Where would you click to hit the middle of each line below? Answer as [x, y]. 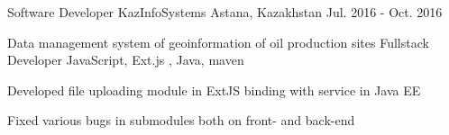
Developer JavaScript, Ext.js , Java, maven [126, 60]
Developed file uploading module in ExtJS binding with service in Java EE [214, 90]
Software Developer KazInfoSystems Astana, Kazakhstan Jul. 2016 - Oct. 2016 [225, 12]
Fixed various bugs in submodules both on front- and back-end [181, 120]
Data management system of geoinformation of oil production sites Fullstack [218, 42]
